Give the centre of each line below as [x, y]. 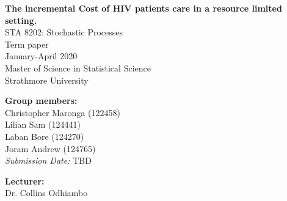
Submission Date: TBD [48, 160]
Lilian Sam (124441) [43, 124]
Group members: [41, 100]
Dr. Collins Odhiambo [46, 193]
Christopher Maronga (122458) [63, 112]
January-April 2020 [41, 56]
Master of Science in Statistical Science [78, 68]
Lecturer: [25, 181]
